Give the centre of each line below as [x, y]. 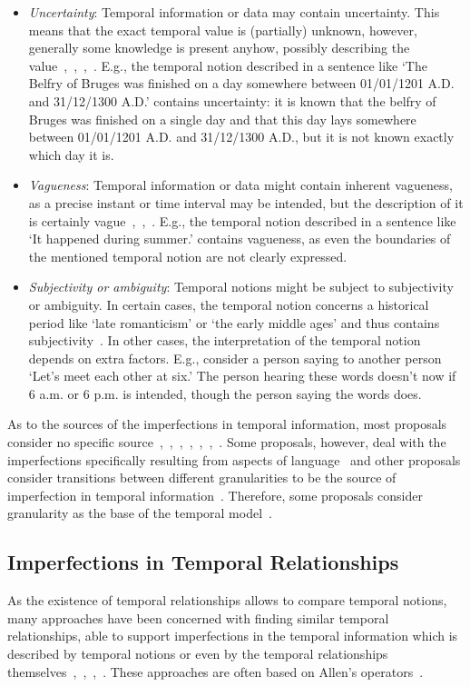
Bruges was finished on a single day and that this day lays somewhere [222, 119]
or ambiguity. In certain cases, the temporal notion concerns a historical [229, 304]
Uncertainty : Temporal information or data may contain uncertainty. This [234, 12]
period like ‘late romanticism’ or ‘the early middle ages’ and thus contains [234, 322]
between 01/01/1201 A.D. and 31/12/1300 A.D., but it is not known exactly [241, 137]
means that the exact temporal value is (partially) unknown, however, [223, 30]
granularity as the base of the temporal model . [140, 513]
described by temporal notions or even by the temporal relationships [198, 654]
